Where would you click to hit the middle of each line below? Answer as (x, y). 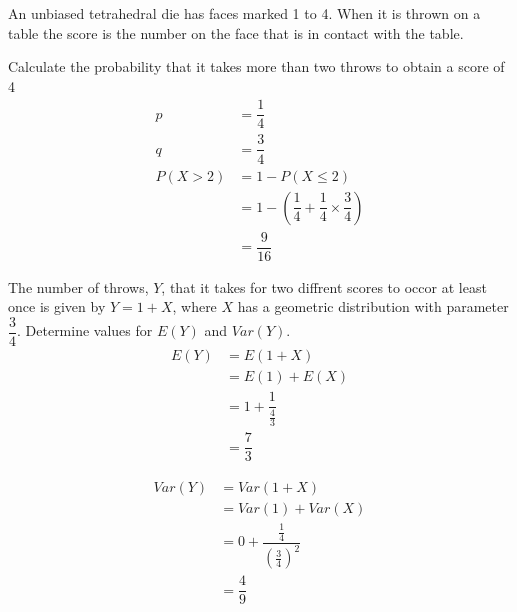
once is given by (57, 306)
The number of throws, (78, 286)
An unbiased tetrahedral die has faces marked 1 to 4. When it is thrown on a (244, 13)
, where (194, 306)
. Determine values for (85, 330)
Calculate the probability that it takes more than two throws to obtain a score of (256, 66)
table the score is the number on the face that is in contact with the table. (236, 32)
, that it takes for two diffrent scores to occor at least (324, 286)
